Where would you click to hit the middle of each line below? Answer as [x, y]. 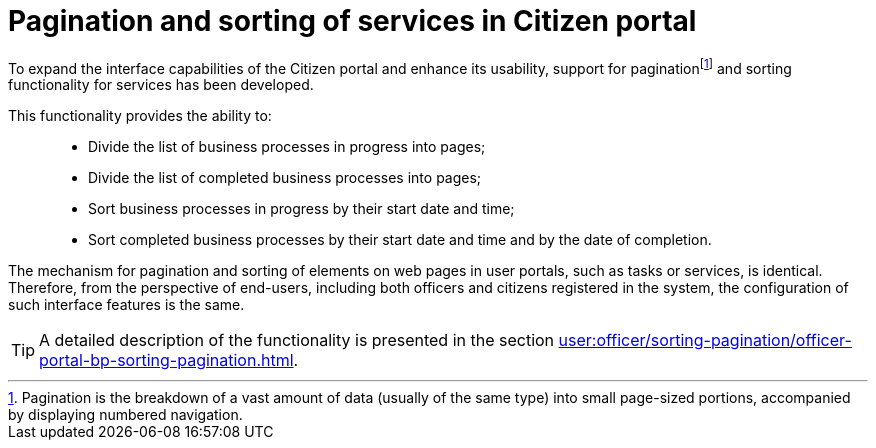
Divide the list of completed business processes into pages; [285, 178]
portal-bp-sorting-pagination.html [166, 360]
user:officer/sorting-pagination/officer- [705, 340]
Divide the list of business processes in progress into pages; [287, 147]
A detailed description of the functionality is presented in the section [297, 340]
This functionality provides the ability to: [140, 116]
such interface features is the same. [126, 305]
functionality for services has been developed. [161, 85]
